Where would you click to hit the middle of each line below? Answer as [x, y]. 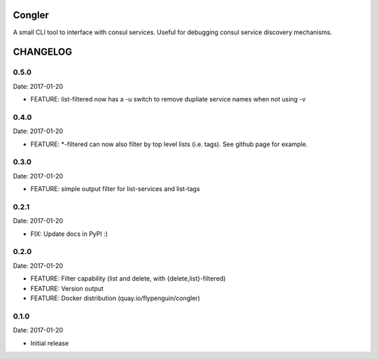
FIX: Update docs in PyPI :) [69, 234]
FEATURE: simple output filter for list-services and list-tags [115, 189]
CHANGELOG [43, 52]
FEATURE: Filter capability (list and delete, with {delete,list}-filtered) [128, 279]
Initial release [50, 343]
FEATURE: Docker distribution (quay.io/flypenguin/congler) [115, 298]
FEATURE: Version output [67, 288]
